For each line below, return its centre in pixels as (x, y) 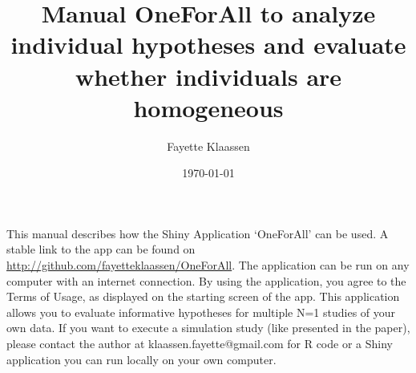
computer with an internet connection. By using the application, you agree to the (206, 280)
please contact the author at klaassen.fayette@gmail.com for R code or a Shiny (200, 344)
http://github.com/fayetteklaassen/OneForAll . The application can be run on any (208, 265)
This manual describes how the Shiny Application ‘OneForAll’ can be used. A (198, 233)
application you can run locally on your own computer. (141, 359)
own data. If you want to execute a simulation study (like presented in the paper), (208, 328)
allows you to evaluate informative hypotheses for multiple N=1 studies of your (201, 312)
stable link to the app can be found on (101, 249)
